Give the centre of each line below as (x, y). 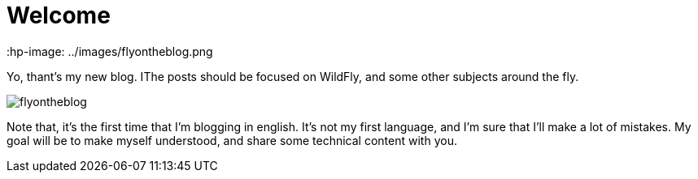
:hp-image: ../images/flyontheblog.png (110, 51)
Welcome (59, 15)
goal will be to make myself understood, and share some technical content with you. (232, 140)
